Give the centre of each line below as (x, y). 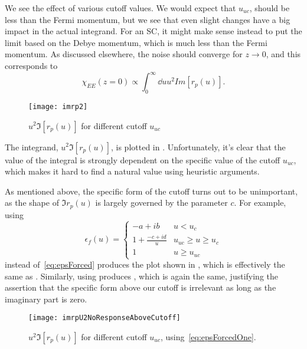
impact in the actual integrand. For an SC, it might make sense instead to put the (153, 31)
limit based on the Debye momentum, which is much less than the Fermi (136, 42)
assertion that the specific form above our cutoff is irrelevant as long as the (141, 287)
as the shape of (32, 203)
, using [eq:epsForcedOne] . (208, 337)
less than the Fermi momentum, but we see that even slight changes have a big (148, 19)
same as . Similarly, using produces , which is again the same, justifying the (142, 276)
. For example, (260, 203)
